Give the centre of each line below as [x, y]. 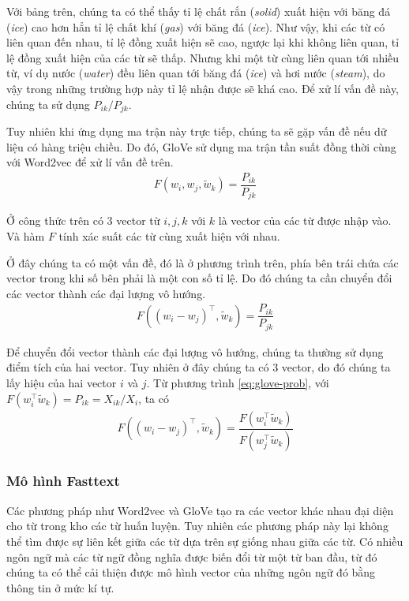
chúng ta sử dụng [48, 104]
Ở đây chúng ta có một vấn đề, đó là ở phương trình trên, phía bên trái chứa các [203, 262]
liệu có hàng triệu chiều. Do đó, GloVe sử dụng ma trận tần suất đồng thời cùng [201, 146]
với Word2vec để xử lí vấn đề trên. [90, 162]
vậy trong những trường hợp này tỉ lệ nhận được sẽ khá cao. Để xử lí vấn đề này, [203, 88]
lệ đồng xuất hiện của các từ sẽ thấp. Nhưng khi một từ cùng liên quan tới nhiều [203, 57]
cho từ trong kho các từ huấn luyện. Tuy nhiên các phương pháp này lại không [197, 526]
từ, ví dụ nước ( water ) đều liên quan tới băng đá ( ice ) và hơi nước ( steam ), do [196, 73]
